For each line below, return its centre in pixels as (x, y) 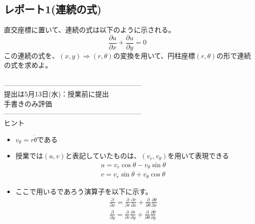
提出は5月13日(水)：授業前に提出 (56, 94)
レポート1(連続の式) (53, 9)
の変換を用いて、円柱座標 (154, 55)
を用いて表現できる (198, 156)
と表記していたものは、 (103, 156)
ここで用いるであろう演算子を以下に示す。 (84, 191)
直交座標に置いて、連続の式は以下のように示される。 (89, 30)
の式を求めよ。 (28, 65)
